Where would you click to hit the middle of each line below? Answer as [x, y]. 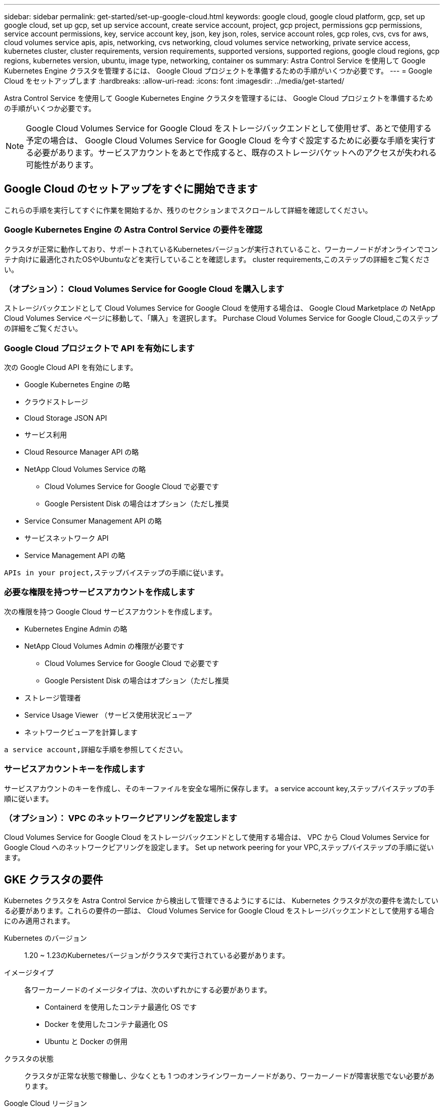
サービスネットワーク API [67, 538]
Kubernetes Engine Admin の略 [76, 629]
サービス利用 [46, 435]
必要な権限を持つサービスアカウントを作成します [100, 592]
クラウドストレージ [56, 402]
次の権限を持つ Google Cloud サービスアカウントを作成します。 [110, 611]
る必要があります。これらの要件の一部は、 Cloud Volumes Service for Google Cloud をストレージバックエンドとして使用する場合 [219, 911]
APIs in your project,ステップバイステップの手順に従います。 [116, 573]
